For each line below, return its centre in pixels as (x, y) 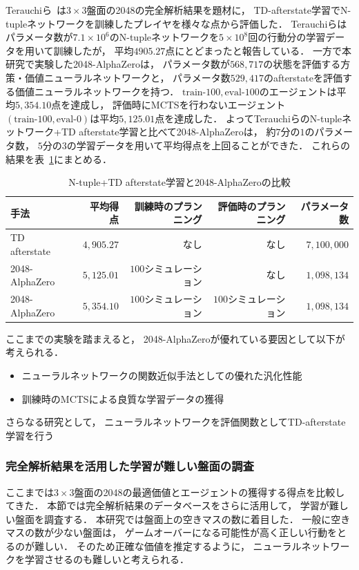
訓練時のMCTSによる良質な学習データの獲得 (123, 398)
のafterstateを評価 (303, 77)
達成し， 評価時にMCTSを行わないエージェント (178, 105)
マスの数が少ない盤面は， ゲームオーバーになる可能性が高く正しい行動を (172, 532)
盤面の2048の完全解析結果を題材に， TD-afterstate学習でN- (219, 10)
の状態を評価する (302, 64)
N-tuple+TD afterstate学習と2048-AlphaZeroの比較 (179, 182)
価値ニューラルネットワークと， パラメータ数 (127, 77)
